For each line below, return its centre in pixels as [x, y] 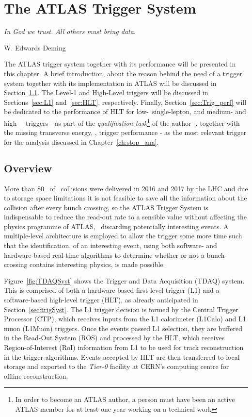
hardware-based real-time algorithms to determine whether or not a [104, 255]
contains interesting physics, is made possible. [97, 264]
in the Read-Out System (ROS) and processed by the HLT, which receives [114, 338]
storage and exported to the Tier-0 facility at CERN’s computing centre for [117, 366]
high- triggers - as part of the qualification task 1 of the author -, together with [122, 122]
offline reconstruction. [36, 375]
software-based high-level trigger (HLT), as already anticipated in [101, 300]
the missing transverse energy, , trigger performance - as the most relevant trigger [125, 132]
